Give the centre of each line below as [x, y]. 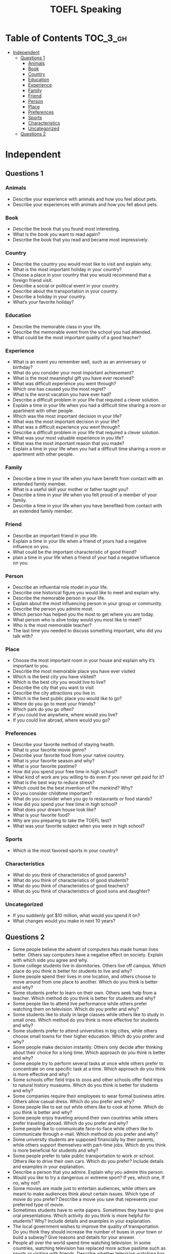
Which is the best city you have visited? [54, 677]
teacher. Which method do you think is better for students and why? [84, 998]
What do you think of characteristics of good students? [71, 880]
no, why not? [26, 1183]
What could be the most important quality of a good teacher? [77, 337]
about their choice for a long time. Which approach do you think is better [89, 1053]
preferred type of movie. [39, 1205]
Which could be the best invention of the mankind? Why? [73, 788]
